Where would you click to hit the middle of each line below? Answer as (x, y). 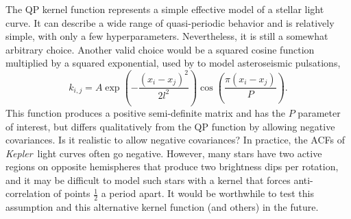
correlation (28, 193)
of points (72, 193)
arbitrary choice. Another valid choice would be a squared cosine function (160, 49)
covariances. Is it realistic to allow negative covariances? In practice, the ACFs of (175, 140)
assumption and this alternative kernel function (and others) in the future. (162, 207)
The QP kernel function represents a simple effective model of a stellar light (165, 9)
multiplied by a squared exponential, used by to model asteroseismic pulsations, (173, 63)
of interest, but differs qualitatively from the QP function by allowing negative (170, 126)
